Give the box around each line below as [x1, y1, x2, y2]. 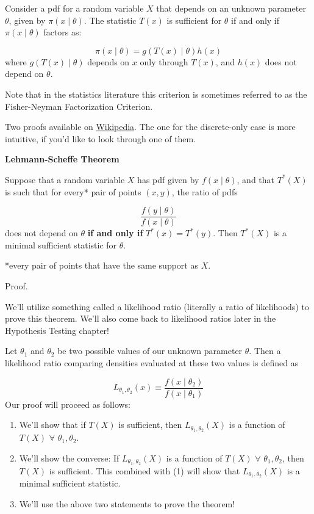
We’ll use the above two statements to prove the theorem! [19, 497, 235, 510]
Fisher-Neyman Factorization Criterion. [5, 100, 153, 112]
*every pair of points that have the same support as [5, 259, 198, 272]
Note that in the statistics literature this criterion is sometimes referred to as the [5, 87, 307, 100]
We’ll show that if [19, 418, 86, 431]
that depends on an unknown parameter [156, 2, 306, 14]
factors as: [43, 26, 82, 38]
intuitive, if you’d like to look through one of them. [5, 132, 196, 145]
